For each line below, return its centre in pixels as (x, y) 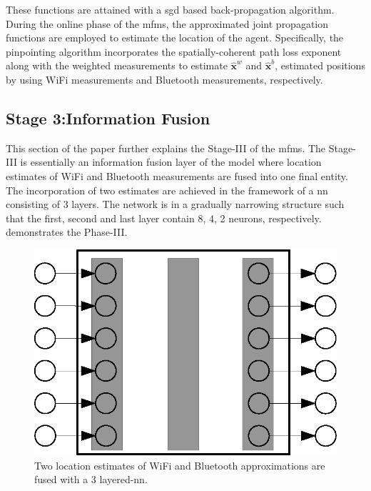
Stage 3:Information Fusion (108, 118)
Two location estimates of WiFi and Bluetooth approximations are (180, 465)
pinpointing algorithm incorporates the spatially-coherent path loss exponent (174, 51)
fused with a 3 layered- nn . (91, 479)
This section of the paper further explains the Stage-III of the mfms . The (166, 148)
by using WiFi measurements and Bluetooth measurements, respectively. (164, 79)
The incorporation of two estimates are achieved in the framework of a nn (167, 190)
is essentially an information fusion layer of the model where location (171, 162)
